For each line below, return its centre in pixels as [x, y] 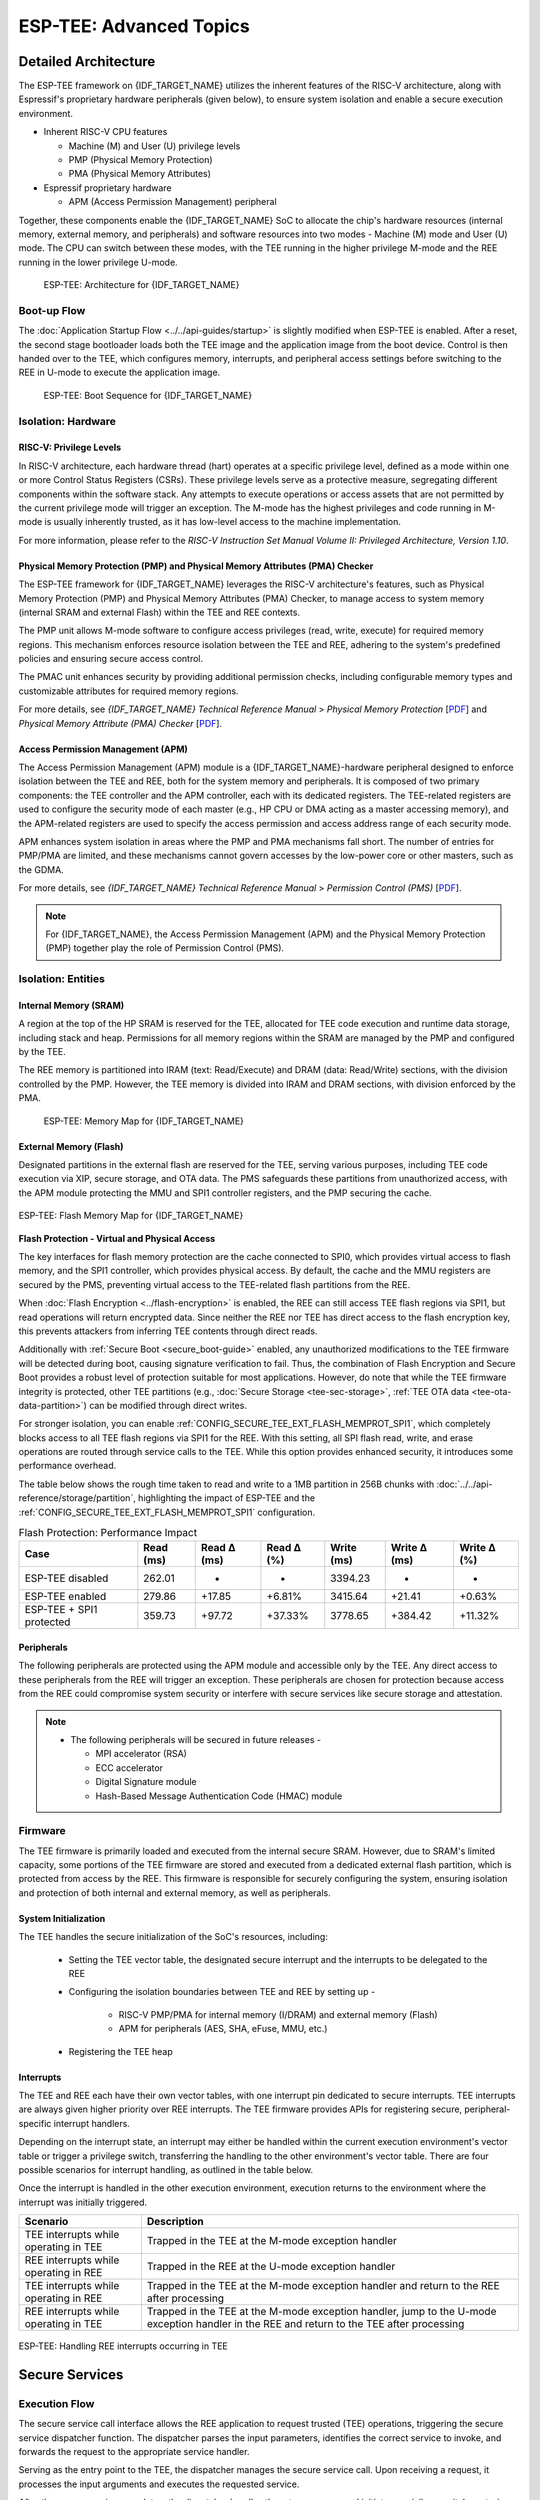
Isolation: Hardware [67, 421]
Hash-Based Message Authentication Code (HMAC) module [219, 1796]
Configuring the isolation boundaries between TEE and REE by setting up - [221, 1992]
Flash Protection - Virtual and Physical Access [117, 1238]
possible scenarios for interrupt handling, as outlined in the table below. [166, 2169]
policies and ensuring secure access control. [111, 659]
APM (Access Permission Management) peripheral [172, 202]
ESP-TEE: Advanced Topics [134, 26]
